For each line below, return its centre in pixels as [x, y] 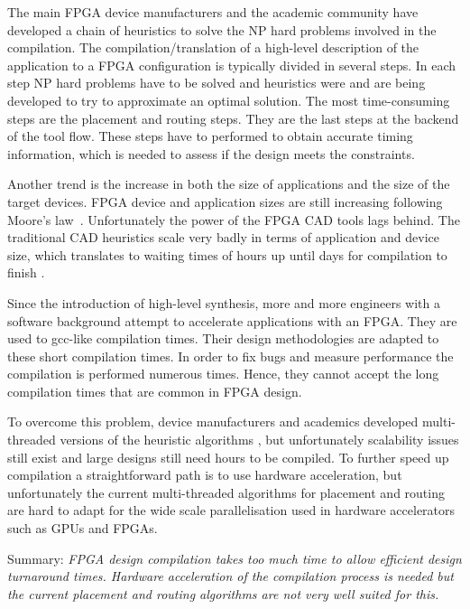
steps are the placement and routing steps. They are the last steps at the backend [233, 118]
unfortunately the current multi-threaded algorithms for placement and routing [226, 492]
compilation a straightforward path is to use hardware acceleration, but [205, 475]
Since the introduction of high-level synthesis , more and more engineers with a [224, 302]
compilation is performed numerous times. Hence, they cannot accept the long [223, 374]
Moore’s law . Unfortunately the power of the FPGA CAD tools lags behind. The [234, 219]
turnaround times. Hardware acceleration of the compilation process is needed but [230, 576]
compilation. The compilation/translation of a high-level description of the [213, 47]
